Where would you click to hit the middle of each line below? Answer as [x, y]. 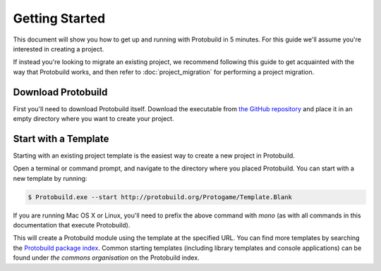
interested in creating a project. [59, 49]
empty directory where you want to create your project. [93, 119]
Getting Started [59, 18]
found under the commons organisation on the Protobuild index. [107, 258]
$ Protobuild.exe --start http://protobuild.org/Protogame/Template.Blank [160, 197]
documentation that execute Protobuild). [72, 225]
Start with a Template [61, 138]
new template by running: [50, 178]
